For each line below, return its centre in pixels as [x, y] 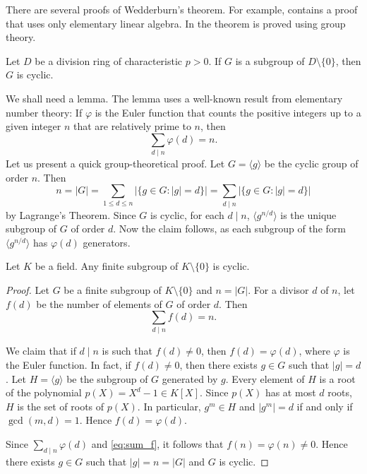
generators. [107, 242]
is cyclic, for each [187, 214]
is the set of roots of [61, 406]
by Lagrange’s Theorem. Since [71, 214]
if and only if [325, 406]
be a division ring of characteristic [109, 60]
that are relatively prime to [132, 126]
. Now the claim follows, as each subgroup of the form [229, 229]
